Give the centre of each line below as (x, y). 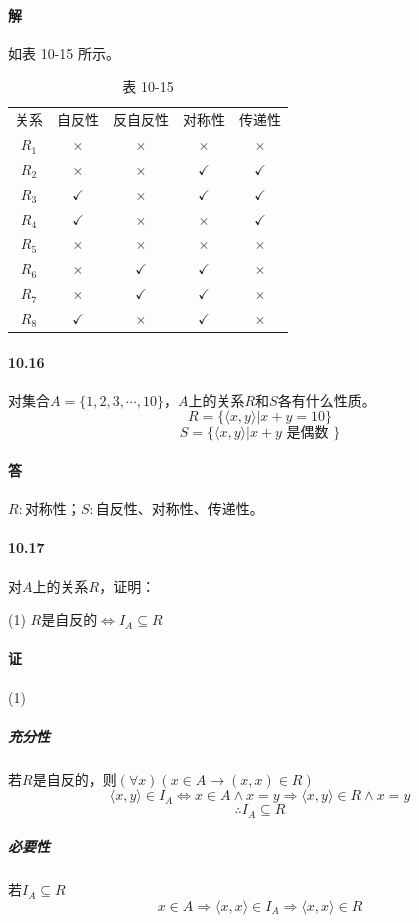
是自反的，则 (74, 778)
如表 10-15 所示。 (64, 52)
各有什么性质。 (326, 399)
